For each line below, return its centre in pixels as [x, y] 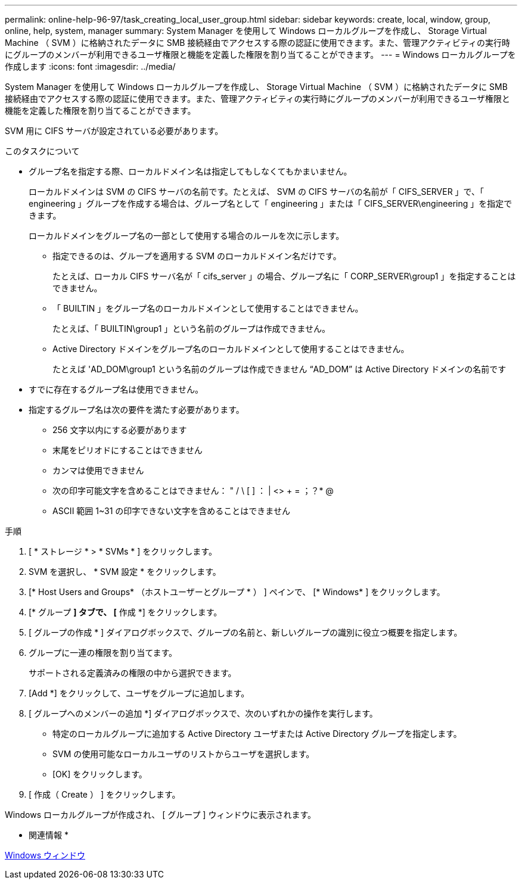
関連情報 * [49, 835]
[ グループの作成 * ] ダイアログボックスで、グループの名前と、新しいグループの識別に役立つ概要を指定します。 [246, 632]
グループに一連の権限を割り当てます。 [103, 653]
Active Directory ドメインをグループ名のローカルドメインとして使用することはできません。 [231, 349]
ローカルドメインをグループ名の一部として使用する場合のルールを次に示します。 [187, 236]
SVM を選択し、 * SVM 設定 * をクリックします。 [125, 572]
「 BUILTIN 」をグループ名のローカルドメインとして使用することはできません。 [208, 308]
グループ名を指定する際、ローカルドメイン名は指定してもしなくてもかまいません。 [190, 171]
